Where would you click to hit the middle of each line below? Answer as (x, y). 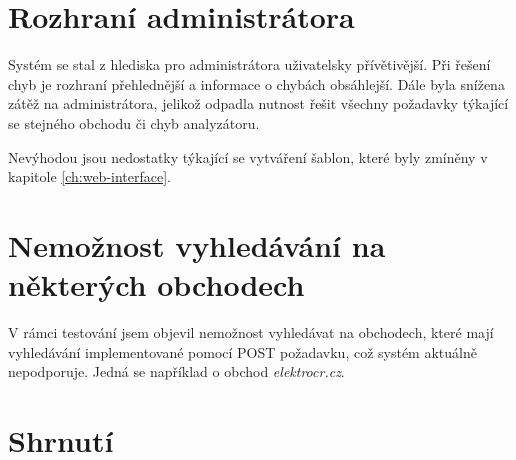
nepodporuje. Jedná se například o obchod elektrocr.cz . (176, 371)
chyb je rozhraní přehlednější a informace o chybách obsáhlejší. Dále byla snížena (256, 83)
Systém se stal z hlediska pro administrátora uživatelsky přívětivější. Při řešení (249, 64)
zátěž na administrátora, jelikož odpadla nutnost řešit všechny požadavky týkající (258, 103)
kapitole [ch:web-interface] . (90, 176)
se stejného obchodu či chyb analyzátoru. (134, 122)
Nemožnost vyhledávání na (197, 244)
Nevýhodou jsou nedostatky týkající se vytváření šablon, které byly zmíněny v (248, 156)
